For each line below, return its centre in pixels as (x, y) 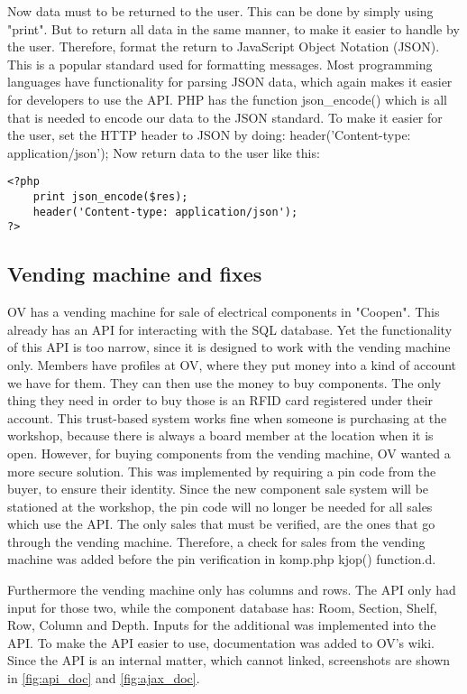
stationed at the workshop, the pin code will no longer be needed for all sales (220, 506)
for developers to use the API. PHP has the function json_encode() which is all (227, 99)
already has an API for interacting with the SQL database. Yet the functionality (230, 329)
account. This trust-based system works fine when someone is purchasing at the (227, 417)
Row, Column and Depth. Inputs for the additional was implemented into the (222, 625)
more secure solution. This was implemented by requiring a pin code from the (222, 471)
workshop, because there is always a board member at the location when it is (220, 435)
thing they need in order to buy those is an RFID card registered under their (220, 400)
